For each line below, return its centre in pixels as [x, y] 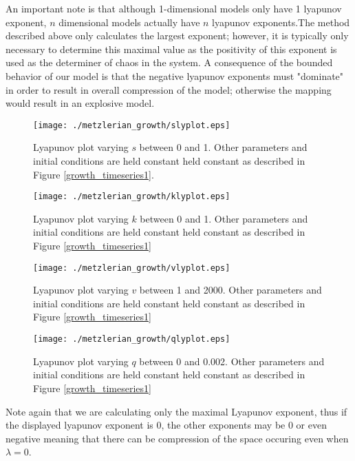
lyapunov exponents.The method [281, 22]
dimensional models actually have [129, 22]
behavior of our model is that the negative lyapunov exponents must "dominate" [175, 75]
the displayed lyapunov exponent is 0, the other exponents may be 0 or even [166, 425]
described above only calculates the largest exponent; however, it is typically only [177, 35]
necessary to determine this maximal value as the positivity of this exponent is [171, 49]
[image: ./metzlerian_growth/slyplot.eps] [132, 125]
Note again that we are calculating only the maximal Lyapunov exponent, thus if [176, 411]
